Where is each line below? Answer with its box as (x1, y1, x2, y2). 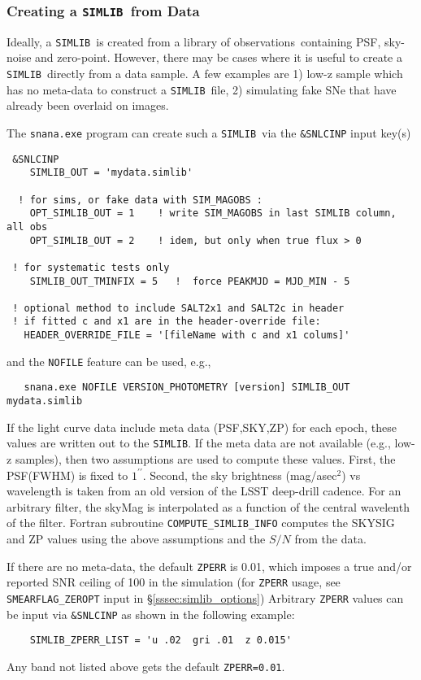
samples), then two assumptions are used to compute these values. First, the (15, 451, 396, 467)
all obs (7, 220, 48, 233)
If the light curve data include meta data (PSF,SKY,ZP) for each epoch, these (7, 418, 397, 435)
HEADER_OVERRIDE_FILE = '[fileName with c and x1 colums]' (24, 329, 350, 342)
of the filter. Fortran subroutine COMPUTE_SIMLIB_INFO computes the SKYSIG (7, 514, 395, 531)
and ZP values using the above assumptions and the (7, 530, 266, 547)
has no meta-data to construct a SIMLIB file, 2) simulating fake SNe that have (7, 81, 397, 98)
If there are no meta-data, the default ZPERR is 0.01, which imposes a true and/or (7, 557, 412, 574)
